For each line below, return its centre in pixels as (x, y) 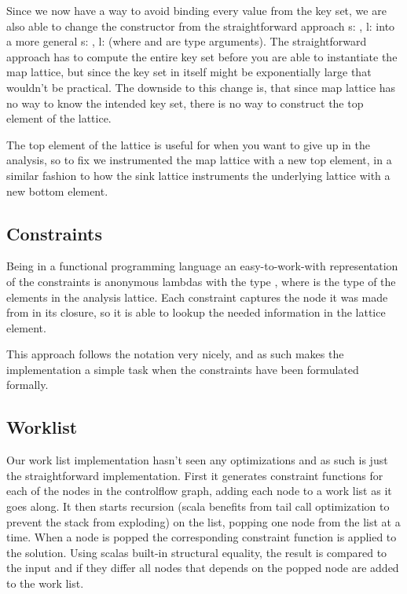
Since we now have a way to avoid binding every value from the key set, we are (196, 10)
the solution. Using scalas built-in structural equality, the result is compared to (197, 552)
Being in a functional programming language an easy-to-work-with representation (202, 266)
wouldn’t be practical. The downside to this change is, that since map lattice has (201, 87)
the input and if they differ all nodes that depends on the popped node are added (203, 568)
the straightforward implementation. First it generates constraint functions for (195, 475)
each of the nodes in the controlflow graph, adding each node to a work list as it (199, 491)
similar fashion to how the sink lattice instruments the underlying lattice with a (198, 175)
